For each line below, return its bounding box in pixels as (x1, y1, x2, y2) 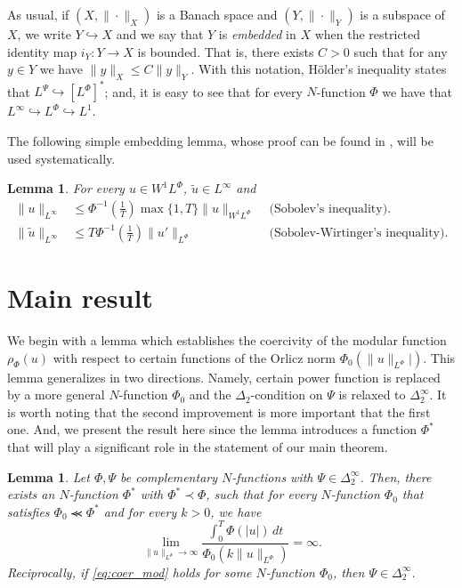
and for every (103, 502, 177, 520)
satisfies (7, 502, 50, 520)
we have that (382, 82, 452, 101)
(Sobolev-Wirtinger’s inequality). (269, 226, 449, 239)
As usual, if (7, 5, 69, 23)
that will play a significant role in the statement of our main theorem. (7, 438, 388, 456)
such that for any (353, 42, 448, 60)
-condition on (250, 385, 323, 404)
